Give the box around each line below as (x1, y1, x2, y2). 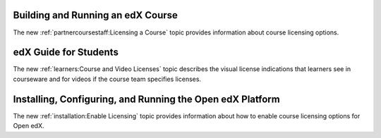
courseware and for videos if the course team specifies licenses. (13, 75, 201, 83)
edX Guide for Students (13, 46, 119, 58)
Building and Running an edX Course (13, 9, 178, 21)
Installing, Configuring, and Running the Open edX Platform (13, 93, 280, 105)
